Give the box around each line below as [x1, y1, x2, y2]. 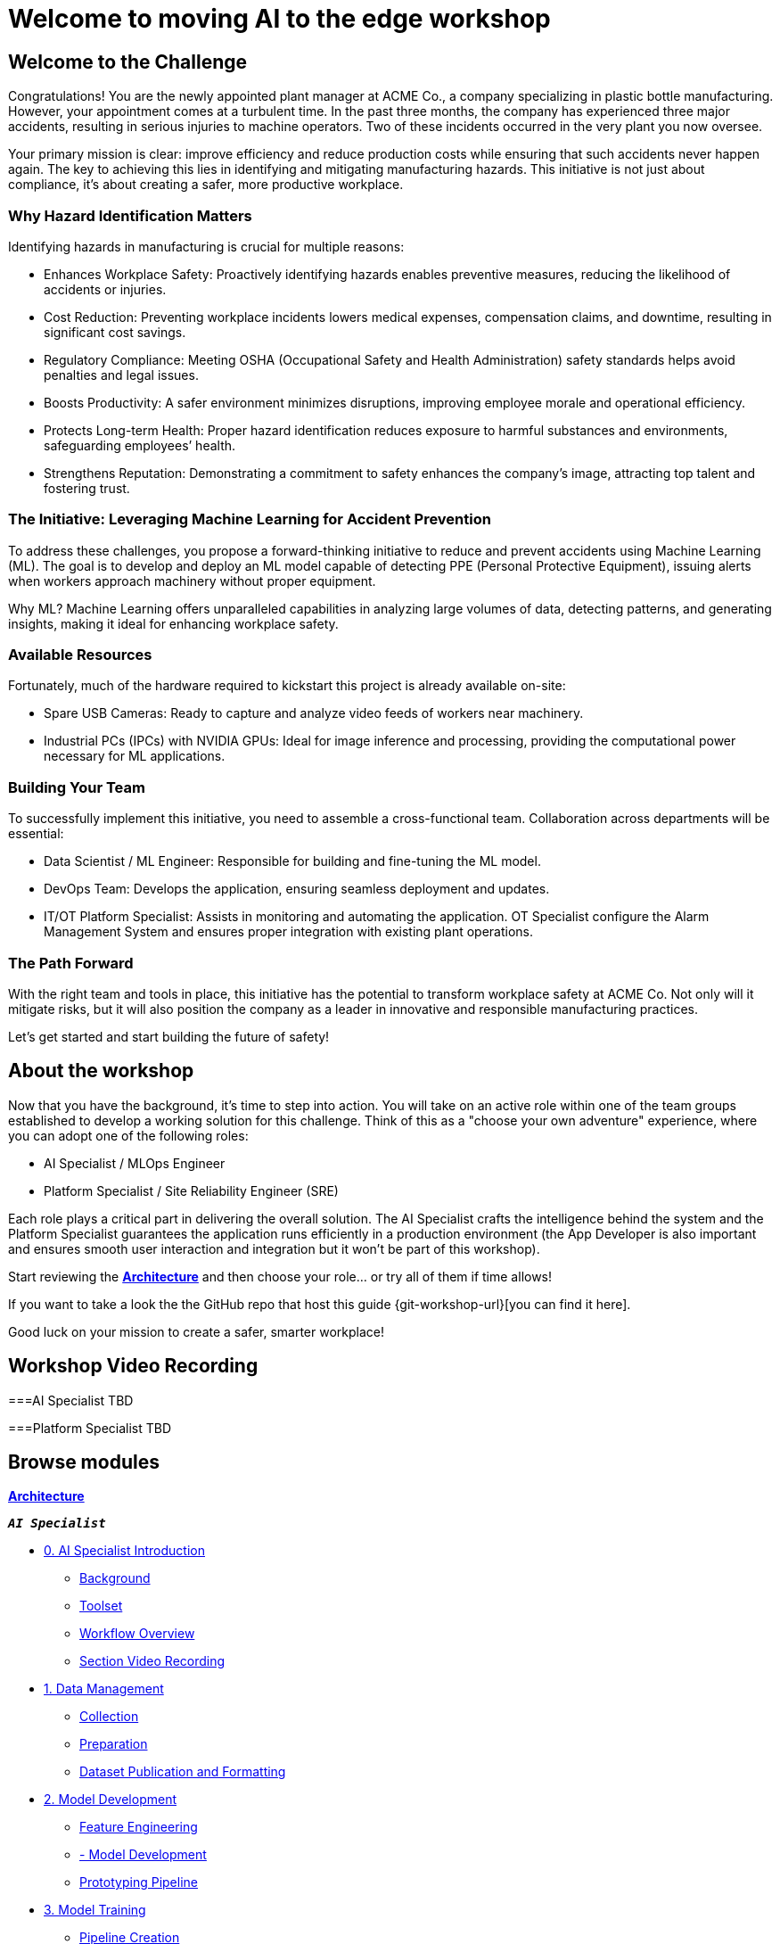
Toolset [79, 1598, 123, 1614]
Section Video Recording [79, 1653, 226, 1669]
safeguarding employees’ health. [44, 437, 236, 453]
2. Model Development [44, 1792, 177, 1808]
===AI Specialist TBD [8, 1392, 134, 1408]
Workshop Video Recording [8, 1355, 259, 1378]
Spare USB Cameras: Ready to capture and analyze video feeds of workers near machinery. [44, 705, 584, 721]
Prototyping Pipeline [79, 1874, 198, 1890]
